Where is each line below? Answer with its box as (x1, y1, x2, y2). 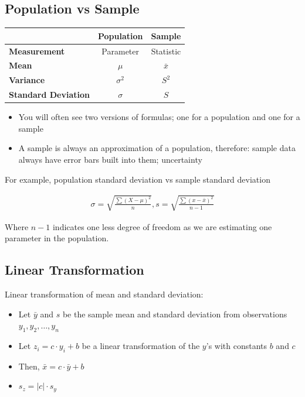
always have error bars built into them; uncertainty (18, 153, 202, 165)
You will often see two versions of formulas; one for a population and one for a (18, 111, 300, 123)
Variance (9, 74, 45, 86)
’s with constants (206, 340, 267, 352)
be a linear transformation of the (82, 340, 200, 352)
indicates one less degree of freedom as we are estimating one (52, 220, 272, 232)
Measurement (9, 45, 65, 57)
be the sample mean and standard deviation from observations (62, 307, 287, 320)
